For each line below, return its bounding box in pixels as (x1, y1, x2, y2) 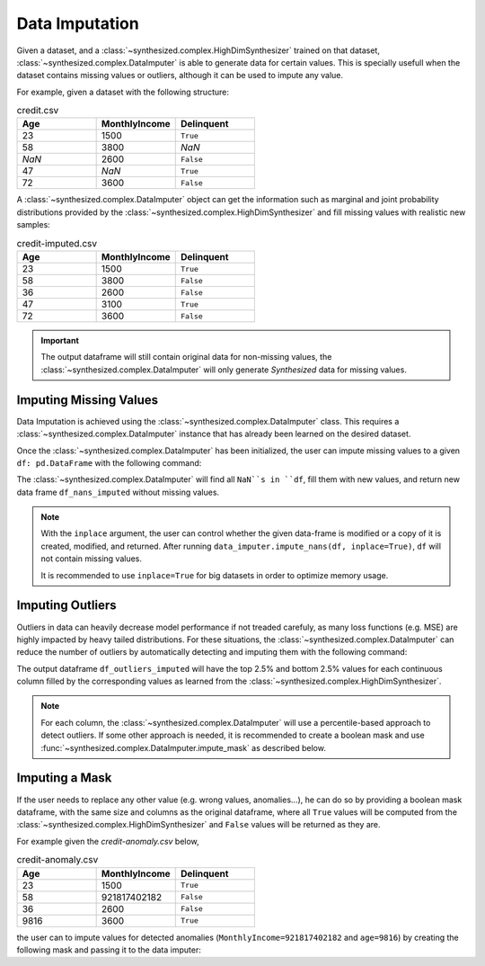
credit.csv (16, 104, 59, 117)
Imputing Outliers (16, 598, 117, 613)
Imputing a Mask (16, 770, 112, 786)
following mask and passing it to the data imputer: (16, 944, 201, 955)
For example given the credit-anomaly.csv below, (16, 836, 199, 846)
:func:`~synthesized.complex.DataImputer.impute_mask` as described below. (40, 742, 327, 753)
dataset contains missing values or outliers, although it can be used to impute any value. (16, 70, 344, 81)
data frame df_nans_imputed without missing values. (16, 487, 220, 497)
